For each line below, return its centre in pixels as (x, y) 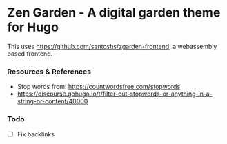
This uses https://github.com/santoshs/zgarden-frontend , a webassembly (112, 46)
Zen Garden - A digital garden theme (114, 13)
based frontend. (30, 54)
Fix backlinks (36, 134)
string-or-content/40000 (52, 101)
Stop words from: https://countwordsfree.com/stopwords (99, 87)
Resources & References (49, 72)
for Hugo (33, 27)
